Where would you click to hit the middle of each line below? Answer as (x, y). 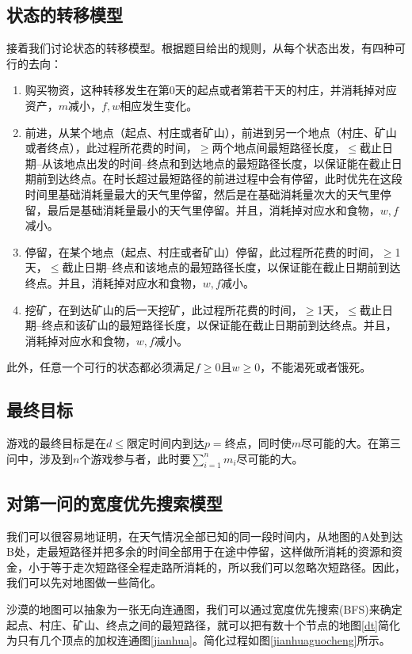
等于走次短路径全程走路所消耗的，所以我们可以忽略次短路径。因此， (228, 567)
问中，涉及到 (40, 458)
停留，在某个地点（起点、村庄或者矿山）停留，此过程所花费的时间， (202, 251)
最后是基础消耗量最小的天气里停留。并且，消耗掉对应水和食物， (214, 209)
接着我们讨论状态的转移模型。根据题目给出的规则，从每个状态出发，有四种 (200, 48)
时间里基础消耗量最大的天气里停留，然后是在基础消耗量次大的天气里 (202, 194)
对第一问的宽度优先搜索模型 (114, 502)
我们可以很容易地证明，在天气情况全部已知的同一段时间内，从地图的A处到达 (205, 536)
